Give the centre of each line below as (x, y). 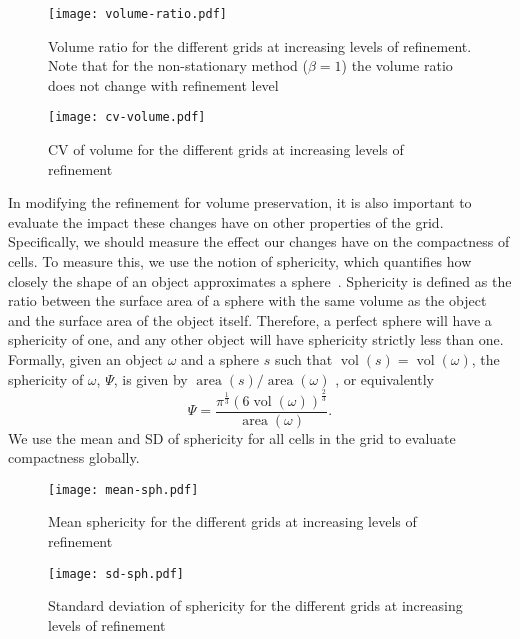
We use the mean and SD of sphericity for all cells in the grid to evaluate (232, 437)
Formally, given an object (86, 359)
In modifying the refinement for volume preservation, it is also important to (240, 202)
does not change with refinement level (163, 84)
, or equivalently (384, 378)
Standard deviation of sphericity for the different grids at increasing (255, 605)
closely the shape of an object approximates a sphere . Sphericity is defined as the (260, 280)
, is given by (150, 378)
